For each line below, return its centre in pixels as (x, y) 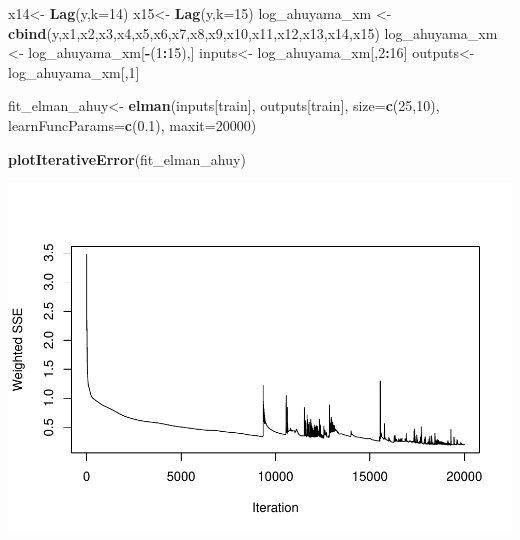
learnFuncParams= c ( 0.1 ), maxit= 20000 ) (132, 124)
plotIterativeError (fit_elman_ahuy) (127, 158)
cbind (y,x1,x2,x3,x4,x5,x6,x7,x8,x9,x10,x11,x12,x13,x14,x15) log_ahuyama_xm (253, 32)
